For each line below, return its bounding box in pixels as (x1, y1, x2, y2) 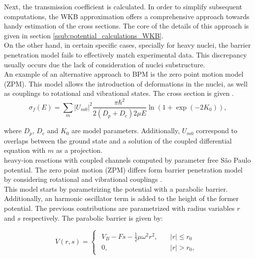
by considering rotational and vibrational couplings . (4, 174, 162, 184)
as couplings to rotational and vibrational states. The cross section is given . (4, 88, 234, 98)
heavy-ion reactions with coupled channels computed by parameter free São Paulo (4, 154, 251, 165)
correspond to (196, 125, 238, 136)
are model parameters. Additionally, (71, 125, 180, 136)
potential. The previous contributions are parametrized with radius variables (4, 202, 235, 213)
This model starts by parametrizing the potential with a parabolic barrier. (4, 183, 228, 194)
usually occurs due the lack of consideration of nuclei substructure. (4, 59, 205, 69)
